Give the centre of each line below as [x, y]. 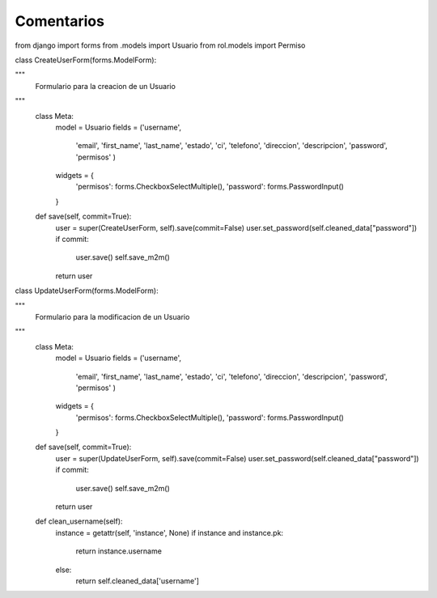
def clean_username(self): [79, 521]
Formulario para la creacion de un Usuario [105, 86]
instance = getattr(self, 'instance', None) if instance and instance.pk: [169, 532]
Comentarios [60, 21]
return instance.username [119, 551]
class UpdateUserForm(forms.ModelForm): [87, 291]
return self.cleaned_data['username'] [138, 581]
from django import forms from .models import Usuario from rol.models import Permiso [160, 45]
